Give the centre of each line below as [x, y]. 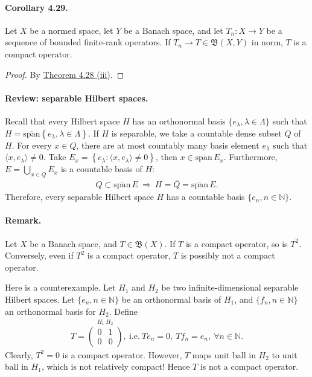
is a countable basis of [101, 169]
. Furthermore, [250, 157]
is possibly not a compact [228, 255]
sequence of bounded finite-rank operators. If [88, 42]
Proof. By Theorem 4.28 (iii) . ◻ [65, 74]
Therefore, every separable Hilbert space [79, 197]
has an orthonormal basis [179, 121]
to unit [285, 354]
